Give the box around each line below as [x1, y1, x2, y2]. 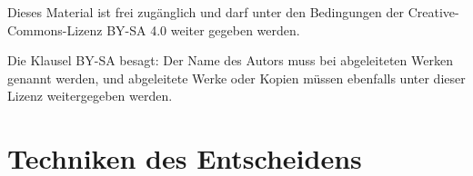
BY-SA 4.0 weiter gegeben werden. [106, 20, 300, 39]
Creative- [408, 3, 459, 21]
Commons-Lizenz [7, 20, 103, 39]
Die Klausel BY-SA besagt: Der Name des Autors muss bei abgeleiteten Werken [7, 51, 453, 70]
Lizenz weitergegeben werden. [7, 86, 173, 105]
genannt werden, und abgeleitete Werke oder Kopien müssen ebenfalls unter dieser [7, 68, 466, 87]
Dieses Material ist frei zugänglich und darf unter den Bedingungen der [7, 3, 405, 21]
